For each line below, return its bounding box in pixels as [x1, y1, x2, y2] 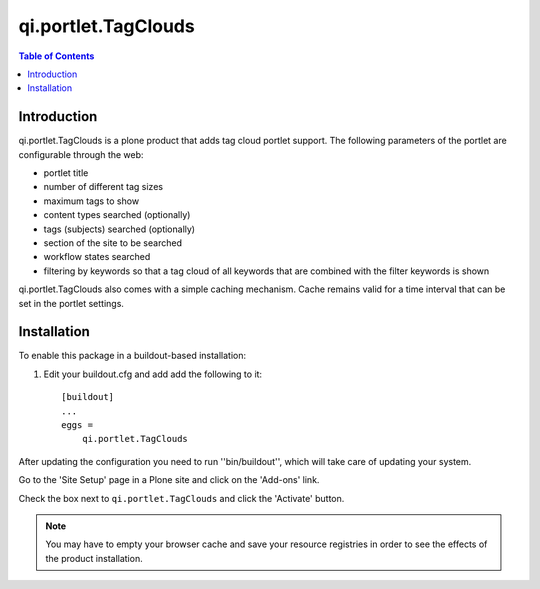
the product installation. [45, 552, 144, 564]
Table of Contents [18, 50, 95, 62]
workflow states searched [43, 251, 151, 263]
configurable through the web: [18, 148, 144, 160]
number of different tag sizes [43, 181, 164, 193]
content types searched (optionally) [43, 209, 191, 221]
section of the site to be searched [43, 236, 182, 249]
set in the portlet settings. [18, 297, 125, 309]
